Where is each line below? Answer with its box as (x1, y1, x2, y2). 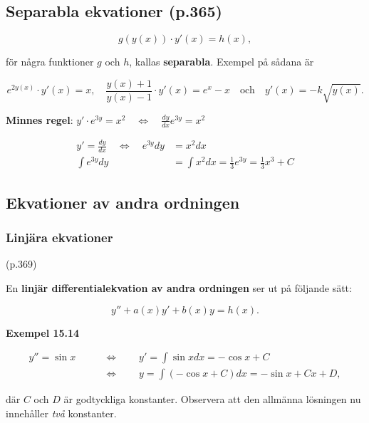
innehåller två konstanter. (6, 405, 117, 420)
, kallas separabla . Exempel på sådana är (129, 54, 314, 69)
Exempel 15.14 (6, 325, 80, 340)
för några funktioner (6, 54, 94, 69)
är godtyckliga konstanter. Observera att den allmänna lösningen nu (63, 392, 361, 407)
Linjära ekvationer (6, 229, 113, 246)
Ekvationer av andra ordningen (6, 191, 240, 213)
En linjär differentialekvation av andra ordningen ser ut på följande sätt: (6, 281, 352, 295)
